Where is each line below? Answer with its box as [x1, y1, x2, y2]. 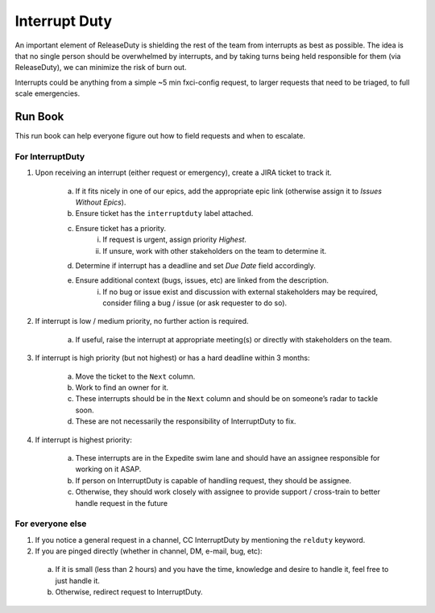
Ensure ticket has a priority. [75, 223, 167, 233]
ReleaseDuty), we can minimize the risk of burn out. [14, 63, 187, 72]
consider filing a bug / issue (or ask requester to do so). [102, 298, 288, 308]
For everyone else [14, 518, 87, 529]
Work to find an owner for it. [75, 383, 169, 392]
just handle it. [55, 576, 101, 586]
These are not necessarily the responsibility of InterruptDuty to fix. [75, 416, 296, 426]
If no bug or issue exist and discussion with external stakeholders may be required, [102, 287, 379, 296]
